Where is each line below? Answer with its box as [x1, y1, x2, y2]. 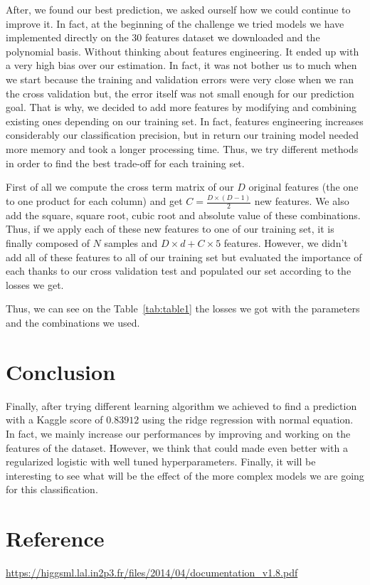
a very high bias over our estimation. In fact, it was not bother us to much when [6, 58, 357, 73]
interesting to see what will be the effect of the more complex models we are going [6, 468, 364, 483]
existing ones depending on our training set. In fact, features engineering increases [6, 113, 364, 128]
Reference [6, 524, 105, 553]
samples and [104, 236, 158, 251]
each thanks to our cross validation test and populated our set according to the [6, 263, 351, 278]
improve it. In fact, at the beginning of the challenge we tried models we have [6, 16, 344, 31]
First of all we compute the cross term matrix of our [6, 179, 234, 194]
